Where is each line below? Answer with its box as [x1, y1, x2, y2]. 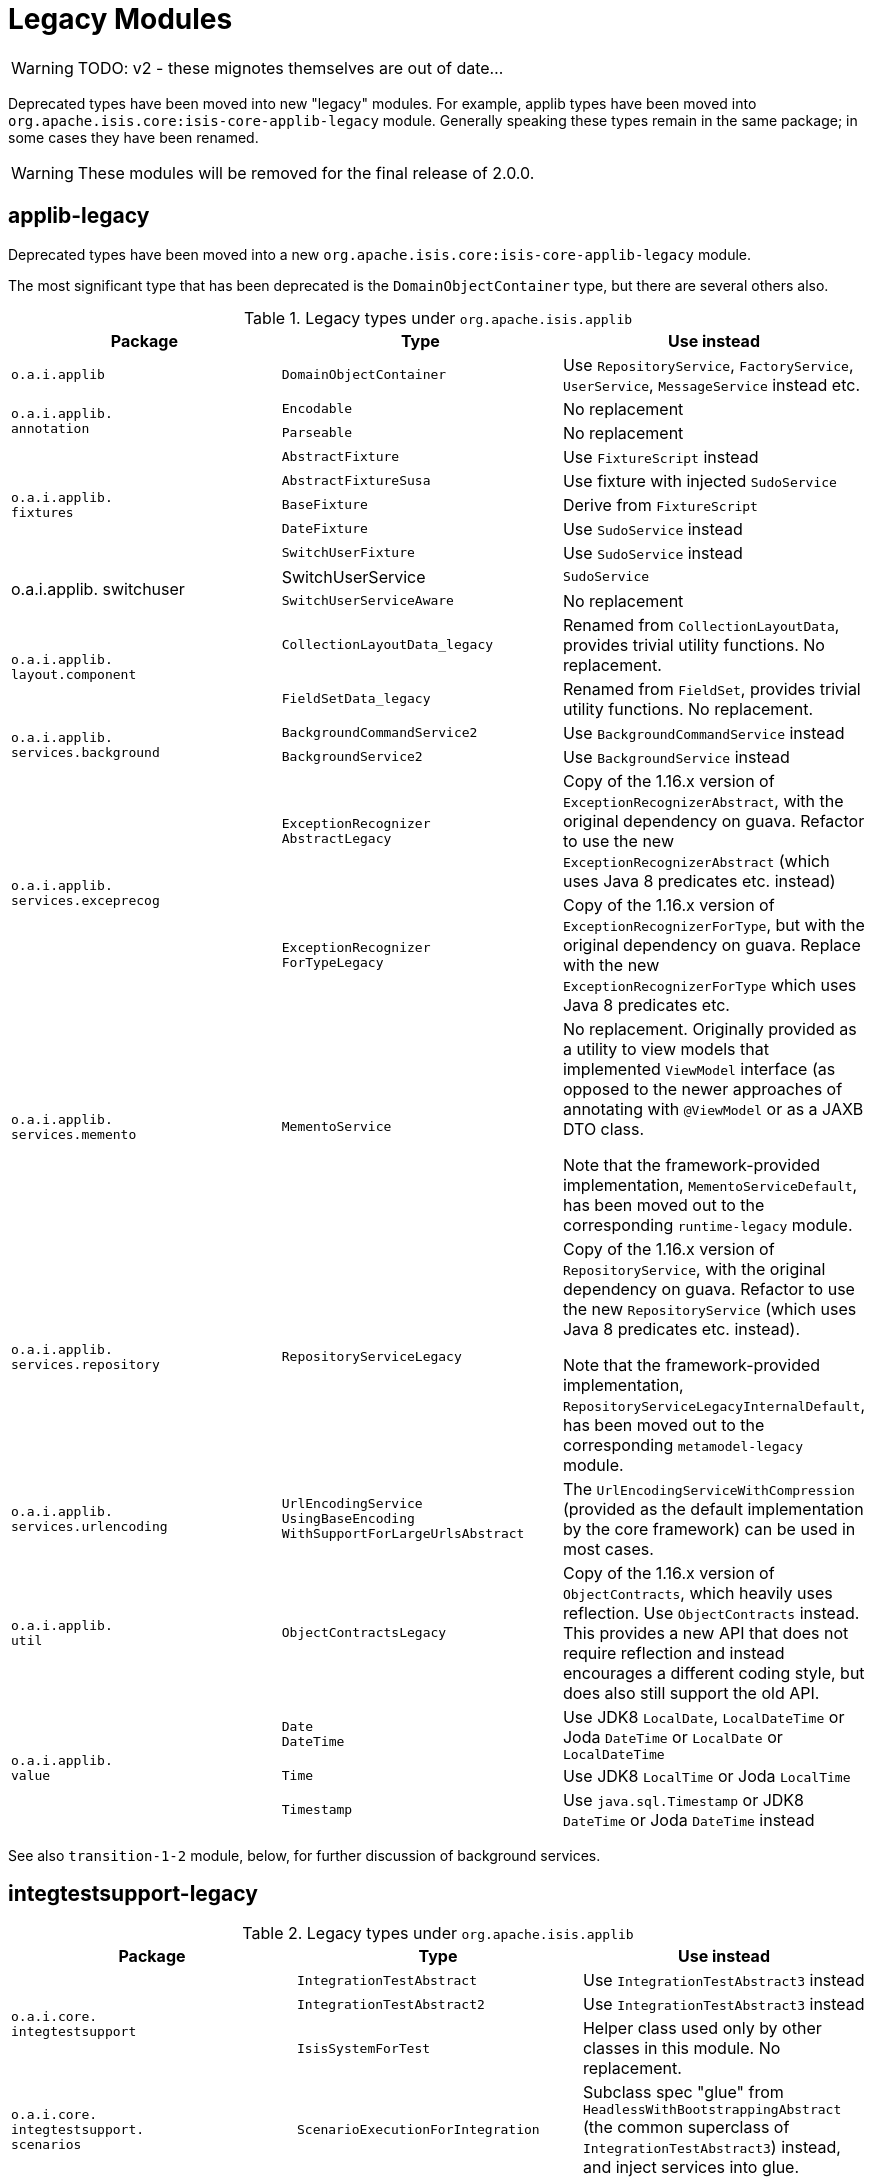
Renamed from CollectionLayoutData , [562, 614, 840, 635]
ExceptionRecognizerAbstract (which [562, 850, 830, 871]
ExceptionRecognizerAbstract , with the [562, 790, 844, 811]
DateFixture [281, 521, 368, 537]
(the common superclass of [582, 2117, 790, 2138]
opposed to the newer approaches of [562, 1078, 843, 1099]
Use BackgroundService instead [562, 746, 790, 767]
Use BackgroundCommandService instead [562, 722, 845, 743]
